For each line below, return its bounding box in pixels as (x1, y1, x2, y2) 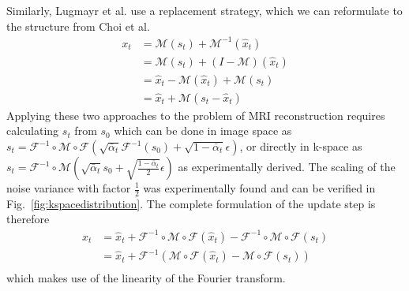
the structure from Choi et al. (6, 17, 150, 34)
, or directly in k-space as (239, 138, 362, 154)
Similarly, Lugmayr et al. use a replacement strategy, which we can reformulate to (6, 2, 403, 18)
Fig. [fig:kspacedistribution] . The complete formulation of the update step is (6, 195, 376, 211)
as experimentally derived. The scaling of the (178, 159, 396, 174)
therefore (6, 211, 50, 227)
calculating (6, 122, 59, 139)
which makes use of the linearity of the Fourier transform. (6, 270, 286, 286)
